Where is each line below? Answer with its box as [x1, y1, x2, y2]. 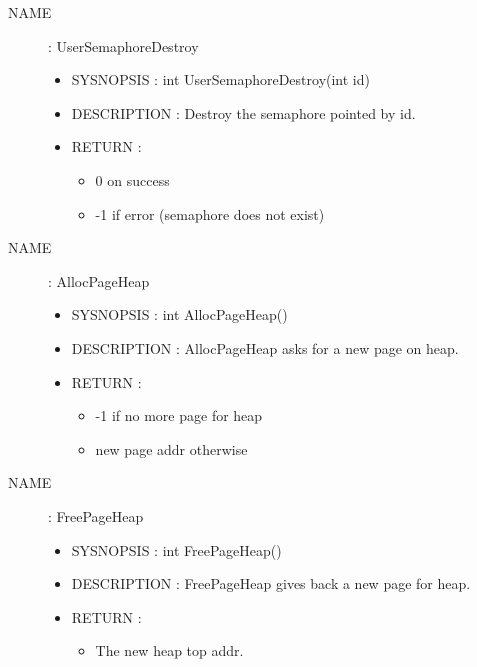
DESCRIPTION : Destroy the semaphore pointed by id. [71, 102, 416, 123]
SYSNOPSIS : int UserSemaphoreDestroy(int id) [71, 69, 370, 90]
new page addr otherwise [95, 438, 248, 459]
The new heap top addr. [95, 640, 244, 661]
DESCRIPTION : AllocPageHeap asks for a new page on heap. [71, 337, 459, 358]
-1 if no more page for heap [95, 405, 263, 426]
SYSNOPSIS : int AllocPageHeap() [71, 304, 288, 325]
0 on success [95, 169, 170, 190]
